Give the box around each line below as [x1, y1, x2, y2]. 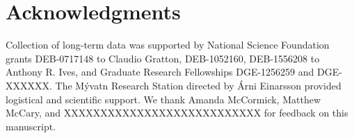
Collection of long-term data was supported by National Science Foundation [6, 37, 330, 52]
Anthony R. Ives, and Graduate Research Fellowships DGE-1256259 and [6, 64, 314, 79]
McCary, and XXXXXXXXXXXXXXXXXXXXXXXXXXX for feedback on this [6, 105, 348, 120]
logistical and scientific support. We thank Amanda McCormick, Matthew [6, 92, 321, 106]
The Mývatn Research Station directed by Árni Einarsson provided [55, 78, 341, 92]
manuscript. [6, 119, 56, 133]
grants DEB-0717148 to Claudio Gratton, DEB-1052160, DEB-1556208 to [6, 51, 320, 65]
